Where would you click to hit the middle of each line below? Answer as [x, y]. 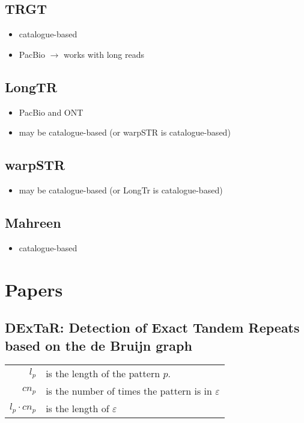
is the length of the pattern [103, 374]
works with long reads [104, 54]
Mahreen [33, 222]
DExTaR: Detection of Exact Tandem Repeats [152, 327]
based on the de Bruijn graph [99, 345]
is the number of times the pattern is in [129, 391]
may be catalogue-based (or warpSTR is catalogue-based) [125, 132]
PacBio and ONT [51, 112]
